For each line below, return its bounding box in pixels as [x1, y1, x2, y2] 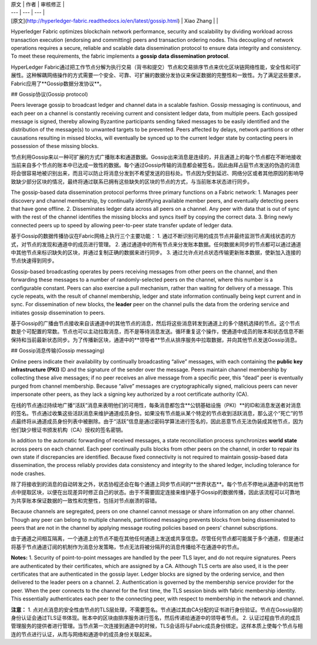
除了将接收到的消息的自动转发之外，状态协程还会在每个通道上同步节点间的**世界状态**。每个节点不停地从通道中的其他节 [11, 481, 305, 488]
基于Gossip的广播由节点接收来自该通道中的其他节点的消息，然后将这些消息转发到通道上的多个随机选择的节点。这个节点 [11, 320, 301, 327]
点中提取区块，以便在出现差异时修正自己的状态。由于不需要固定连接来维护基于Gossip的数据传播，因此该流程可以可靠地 [11, 489, 301, 496]
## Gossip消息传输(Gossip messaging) [11, 347, 105, 354]
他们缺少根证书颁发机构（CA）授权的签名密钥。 [11, 426, 126, 433]
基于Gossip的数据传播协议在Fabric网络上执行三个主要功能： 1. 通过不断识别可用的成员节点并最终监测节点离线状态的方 [11, 233, 296, 240]
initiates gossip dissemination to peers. [11, 309, 106, 316]
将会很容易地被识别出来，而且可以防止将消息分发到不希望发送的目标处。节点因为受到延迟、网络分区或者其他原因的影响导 [11, 170, 304, 177]
